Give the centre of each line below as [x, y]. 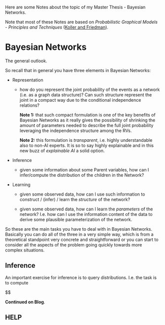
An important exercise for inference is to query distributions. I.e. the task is [81, 277]
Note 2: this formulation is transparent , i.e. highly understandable [86, 140]
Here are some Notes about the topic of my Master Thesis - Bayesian [75, 7]
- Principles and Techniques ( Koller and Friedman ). [57, 27]
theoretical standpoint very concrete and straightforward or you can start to [82, 240]
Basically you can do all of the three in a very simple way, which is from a [79, 234]
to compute [17, 283]
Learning [21, 184]
